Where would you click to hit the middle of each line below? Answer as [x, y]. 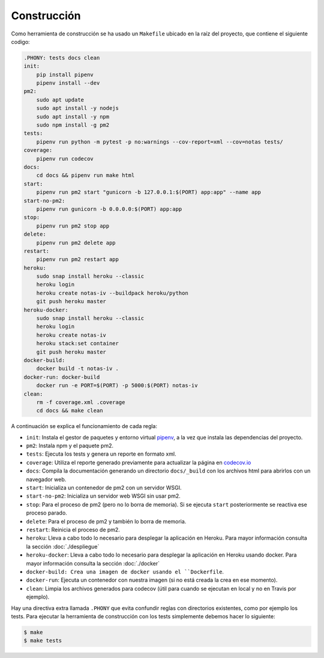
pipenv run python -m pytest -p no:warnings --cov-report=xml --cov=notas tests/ [160, 142]
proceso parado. [46, 513]
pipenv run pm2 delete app [76, 243]
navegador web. [46, 479]
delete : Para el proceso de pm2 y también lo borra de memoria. [106, 521]
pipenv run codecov [65, 158]
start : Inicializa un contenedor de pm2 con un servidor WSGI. [104, 488]
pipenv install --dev [68, 83]
